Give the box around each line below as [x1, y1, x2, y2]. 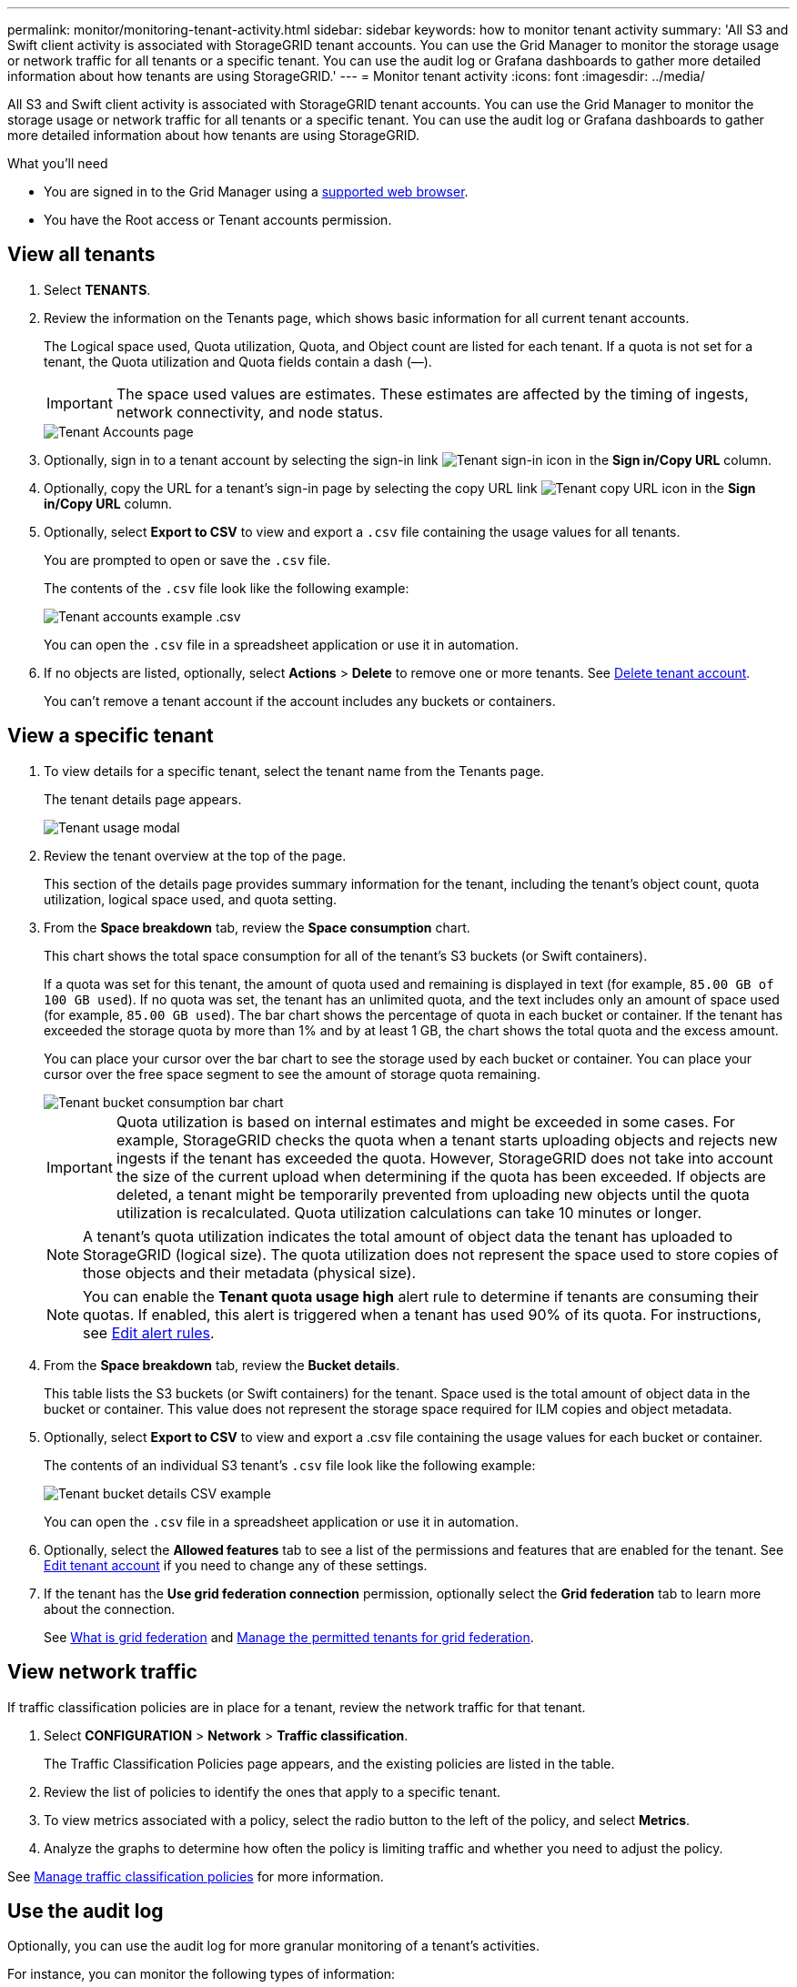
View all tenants [7, 243, 156, 267]
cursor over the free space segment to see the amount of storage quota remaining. [44, 1065, 540, 1082]
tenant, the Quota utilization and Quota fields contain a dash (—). [44, 353, 432, 369]
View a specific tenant [7, 724, 214, 748]
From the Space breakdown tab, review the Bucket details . [44, 1357, 400, 1373]
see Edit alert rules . [83, 1323, 215, 1342]
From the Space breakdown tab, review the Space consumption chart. [44, 919, 470, 935]
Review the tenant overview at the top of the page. [44, 847, 347, 863]
